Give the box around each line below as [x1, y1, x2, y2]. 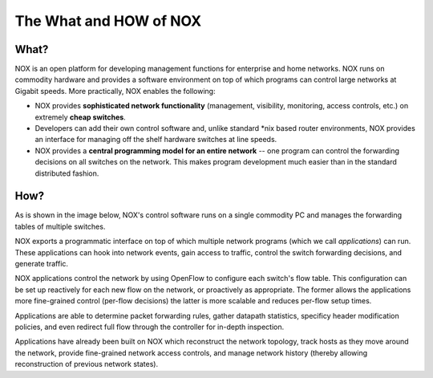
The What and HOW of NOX [14, 12, 202, 30]
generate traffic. [14, 259, 68, 269]
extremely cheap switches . [34, 112, 126, 122]
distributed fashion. [34, 169, 99, 178]
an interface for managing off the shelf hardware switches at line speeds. [34, 135, 277, 144]
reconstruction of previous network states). [14, 360, 159, 369]
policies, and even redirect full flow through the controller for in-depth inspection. [14, 322, 285, 331]
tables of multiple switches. [14, 222, 106, 231]
